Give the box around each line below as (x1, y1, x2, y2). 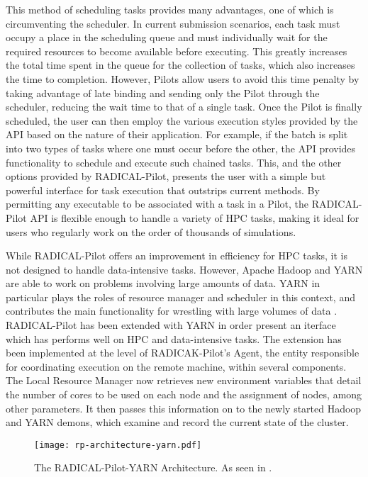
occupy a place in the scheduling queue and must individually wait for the (6, 30, 328, 45)
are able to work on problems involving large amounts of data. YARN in (6, 276, 320, 291)
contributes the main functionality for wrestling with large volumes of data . (6, 303, 338, 318)
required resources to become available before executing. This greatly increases (6, 43, 347, 58)
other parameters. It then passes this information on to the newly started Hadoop (6, 400, 362, 415)
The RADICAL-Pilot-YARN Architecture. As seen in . (34, 460, 272, 475)
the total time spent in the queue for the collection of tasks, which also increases (6, 57, 355, 72)
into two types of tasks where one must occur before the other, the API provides (6, 140, 356, 155)
